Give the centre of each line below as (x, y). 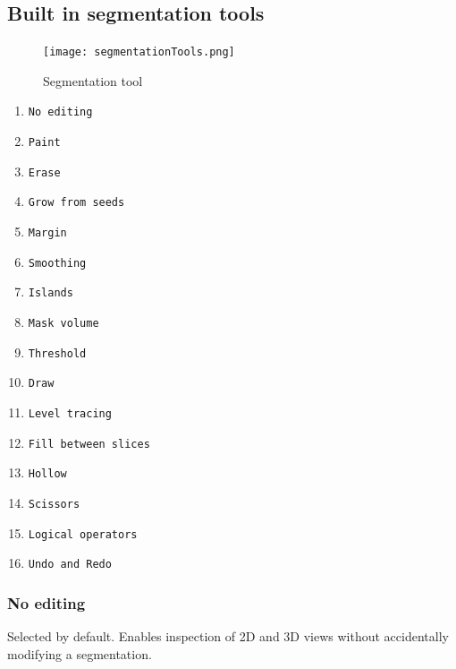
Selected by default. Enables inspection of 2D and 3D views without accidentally (228, 636)
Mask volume (63, 324)
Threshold (57, 353)
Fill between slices (89, 444)
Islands (51, 293)
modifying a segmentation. (80, 653)
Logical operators (83, 534)
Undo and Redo (70, 565)
